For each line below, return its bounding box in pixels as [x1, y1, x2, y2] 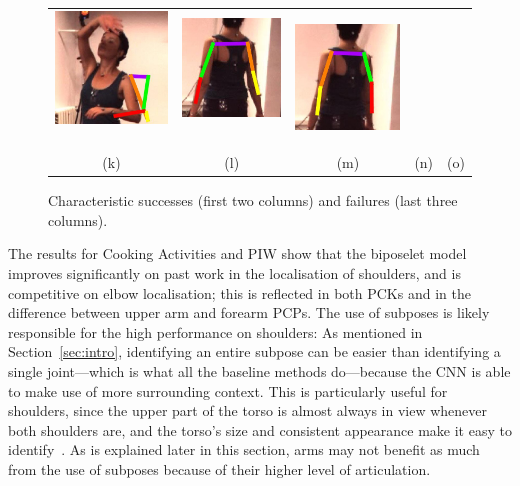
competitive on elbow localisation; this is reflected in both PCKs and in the [8, 282, 471, 303]
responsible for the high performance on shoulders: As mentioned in [8, 321, 423, 342]
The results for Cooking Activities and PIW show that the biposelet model [8, 243, 467, 264]
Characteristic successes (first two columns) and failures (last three [48, 190, 458, 211]
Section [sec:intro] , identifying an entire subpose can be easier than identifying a [8, 341, 501, 362]
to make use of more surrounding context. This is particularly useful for [8, 380, 448, 401]
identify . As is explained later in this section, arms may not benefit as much [8, 439, 480, 460]
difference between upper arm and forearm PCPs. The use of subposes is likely [8, 302, 490, 323]
